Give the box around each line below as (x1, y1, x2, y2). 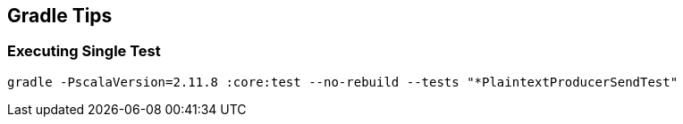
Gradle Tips (7, 4, 113, 27)
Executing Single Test (7, 42, 161, 61)
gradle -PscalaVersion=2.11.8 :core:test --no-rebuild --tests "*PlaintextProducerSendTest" (7, 74, 679, 89)
